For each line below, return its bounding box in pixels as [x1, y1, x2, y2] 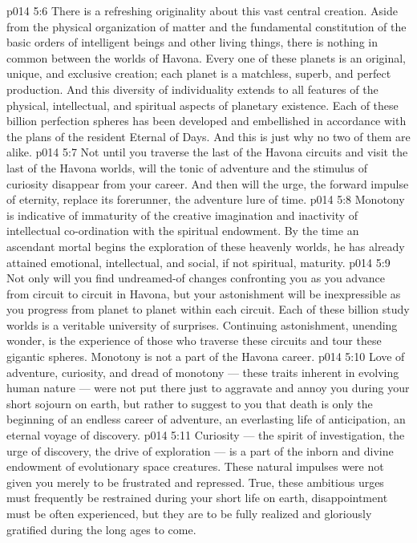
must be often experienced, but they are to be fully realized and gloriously [6, 505, 372, 521]
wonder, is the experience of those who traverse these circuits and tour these [6, 332, 382, 349]
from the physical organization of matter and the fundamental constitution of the [6, 18, 407, 34]
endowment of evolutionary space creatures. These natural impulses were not [6, 458, 384, 475]
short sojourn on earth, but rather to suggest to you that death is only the [6, 395, 373, 411]
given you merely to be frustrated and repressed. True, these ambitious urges [6, 473, 384, 490]
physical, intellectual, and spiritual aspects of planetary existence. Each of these [6, 96, 399, 113]
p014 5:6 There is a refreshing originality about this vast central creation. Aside [6, 2, 398, 18]
